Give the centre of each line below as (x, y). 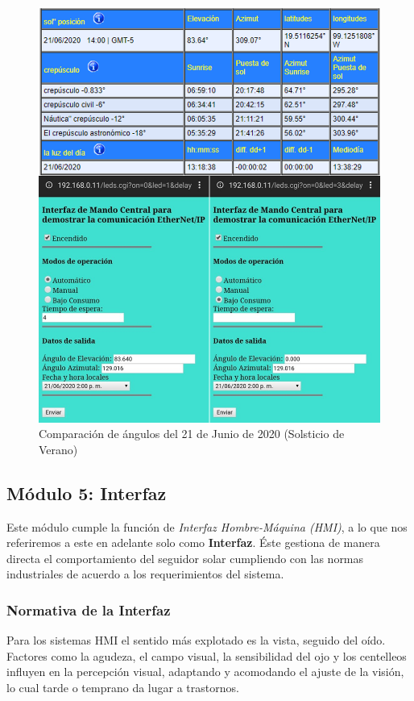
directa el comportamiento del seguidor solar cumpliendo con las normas (185, 558)
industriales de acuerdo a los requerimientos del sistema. (145, 574)
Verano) (58, 449)
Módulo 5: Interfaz (87, 492)
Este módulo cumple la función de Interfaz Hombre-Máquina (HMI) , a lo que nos (207, 526)
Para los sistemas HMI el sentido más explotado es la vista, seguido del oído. (196, 640)
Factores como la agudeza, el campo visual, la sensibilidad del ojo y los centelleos (207, 655)
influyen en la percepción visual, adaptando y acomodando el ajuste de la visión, (205, 672)
